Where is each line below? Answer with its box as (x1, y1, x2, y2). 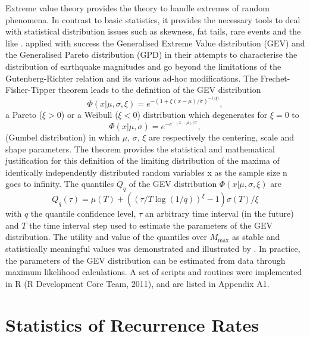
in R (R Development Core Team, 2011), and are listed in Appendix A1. (5, 277, 270, 289)
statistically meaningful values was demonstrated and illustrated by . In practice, (5, 242, 300, 254)
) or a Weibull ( (61, 108, 118, 120)
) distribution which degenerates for (137, 108, 268, 120)
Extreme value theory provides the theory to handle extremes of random (5, 2, 270, 14)
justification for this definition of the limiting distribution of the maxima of (5, 154, 280, 167)
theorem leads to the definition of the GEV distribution (58, 83, 261, 96)
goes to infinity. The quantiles (5, 177, 114, 190)
